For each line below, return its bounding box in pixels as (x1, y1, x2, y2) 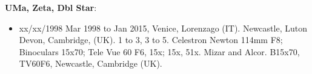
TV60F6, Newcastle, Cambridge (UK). (19, 57, 162, 70)
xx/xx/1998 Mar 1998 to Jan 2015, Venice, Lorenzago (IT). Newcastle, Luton (19, 21, 307, 34)
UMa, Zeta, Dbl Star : (5, 1, 97, 13)
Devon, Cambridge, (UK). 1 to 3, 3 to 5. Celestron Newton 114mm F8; (19, 33, 283, 46)
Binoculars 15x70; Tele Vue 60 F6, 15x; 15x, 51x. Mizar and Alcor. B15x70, (19, 45, 300, 58)
